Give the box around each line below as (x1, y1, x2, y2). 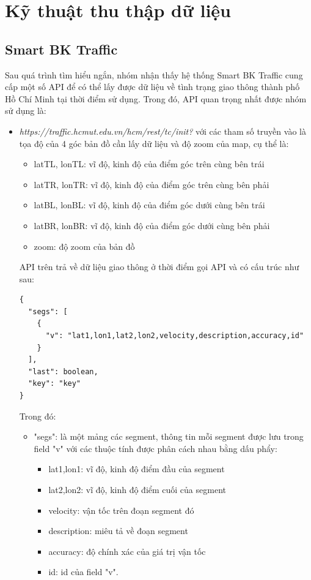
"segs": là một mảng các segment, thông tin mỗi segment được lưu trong (34, 430, 304, 443)
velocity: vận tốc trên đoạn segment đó (48, 503, 194, 516)
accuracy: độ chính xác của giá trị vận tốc (48, 544, 206, 557)
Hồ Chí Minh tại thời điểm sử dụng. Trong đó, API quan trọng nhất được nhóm (5, 92, 307, 105)
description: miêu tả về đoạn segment (48, 524, 188, 537)
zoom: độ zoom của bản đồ (34, 239, 135, 252)
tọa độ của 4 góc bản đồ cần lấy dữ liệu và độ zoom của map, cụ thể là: (19, 137, 289, 149)
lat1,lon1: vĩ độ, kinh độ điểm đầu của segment (48, 462, 225, 475)
